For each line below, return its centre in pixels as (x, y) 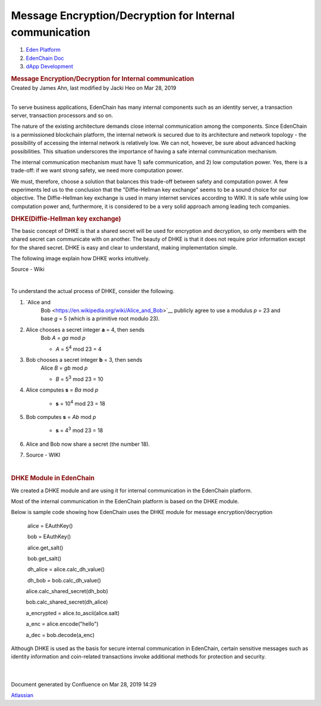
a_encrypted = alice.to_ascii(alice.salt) (73, 613)
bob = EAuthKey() (49, 537)
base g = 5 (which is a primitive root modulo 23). (100, 319)
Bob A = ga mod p (63, 338)
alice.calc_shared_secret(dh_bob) (67, 591)
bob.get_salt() (44, 558)
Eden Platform (43, 50)
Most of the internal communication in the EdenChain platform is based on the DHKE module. (125, 501)
